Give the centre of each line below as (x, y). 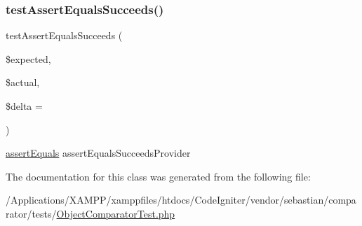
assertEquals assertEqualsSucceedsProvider (98, 153)
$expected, (28, 58)
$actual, (23, 82)
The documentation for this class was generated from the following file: (158, 176)
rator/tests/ (31, 213)
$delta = (24, 106)
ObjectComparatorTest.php (116, 213)
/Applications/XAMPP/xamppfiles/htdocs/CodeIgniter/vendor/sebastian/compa (181, 200)
